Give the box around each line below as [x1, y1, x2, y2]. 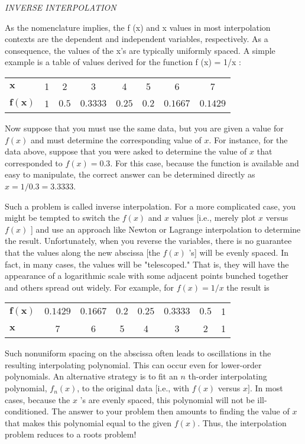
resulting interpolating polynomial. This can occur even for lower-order [5, 358, 262, 371]
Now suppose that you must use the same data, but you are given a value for [5, 121, 284, 134]
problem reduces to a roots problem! [5, 428, 137, 440]
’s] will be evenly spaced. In [189, 246, 289, 258]
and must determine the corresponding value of [31, 133, 202, 146]
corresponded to [5, 156, 63, 169]
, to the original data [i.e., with [77, 382, 190, 394]
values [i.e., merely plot [171, 211, 256, 224]
